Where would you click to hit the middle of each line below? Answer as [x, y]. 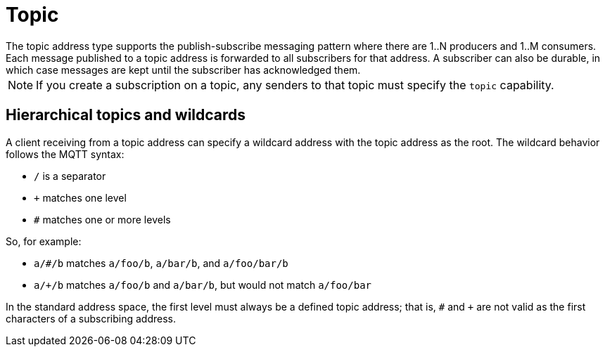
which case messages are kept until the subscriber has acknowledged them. [183, 70]
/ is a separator [70, 176]
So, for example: [44, 241]
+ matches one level [80, 197]
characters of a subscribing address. [91, 318]
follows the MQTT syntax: [65, 154]
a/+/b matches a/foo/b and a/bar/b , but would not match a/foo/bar [203, 285]
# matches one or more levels [102, 219]
